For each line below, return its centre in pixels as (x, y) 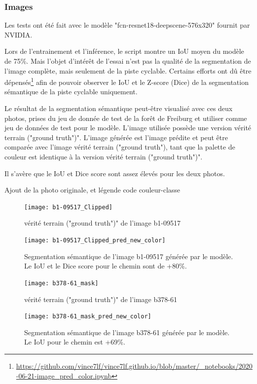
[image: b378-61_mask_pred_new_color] (88, 317)
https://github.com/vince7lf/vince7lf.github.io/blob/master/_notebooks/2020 (134, 365)
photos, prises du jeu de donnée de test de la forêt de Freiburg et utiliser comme (126, 118)
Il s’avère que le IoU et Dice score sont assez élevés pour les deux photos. (115, 173)
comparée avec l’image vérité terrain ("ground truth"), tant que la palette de (120, 147)
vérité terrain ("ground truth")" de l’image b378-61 (101, 299)
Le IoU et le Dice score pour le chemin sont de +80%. (106, 266)
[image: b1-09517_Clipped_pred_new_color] (95, 241)
